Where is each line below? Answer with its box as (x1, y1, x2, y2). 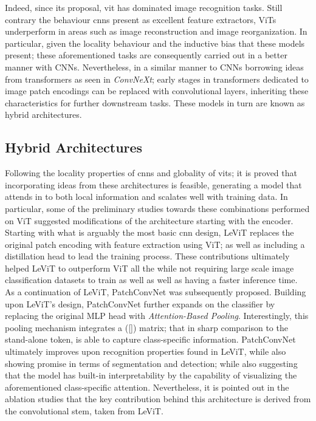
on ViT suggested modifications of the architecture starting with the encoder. (5, 214, 294, 227)
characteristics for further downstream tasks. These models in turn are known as (5, 96, 305, 109)
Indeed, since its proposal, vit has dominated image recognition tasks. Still (5, 1, 283, 13)
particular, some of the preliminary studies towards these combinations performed (5, 202, 310, 214)
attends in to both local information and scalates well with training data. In (5, 190, 288, 203)
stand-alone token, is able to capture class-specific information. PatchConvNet (5, 333, 296, 346)
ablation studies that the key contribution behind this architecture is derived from (5, 392, 311, 405)
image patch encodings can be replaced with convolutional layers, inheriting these (5, 84, 309, 97)
